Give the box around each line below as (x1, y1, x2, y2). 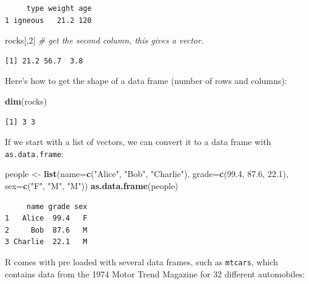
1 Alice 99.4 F (5, 214, 88, 223)
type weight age (26, 4, 92, 13)
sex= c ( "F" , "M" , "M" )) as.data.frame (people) (5, 179, 178, 192)
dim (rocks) (5, 94, 47, 107)
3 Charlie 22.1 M (5, 237, 88, 247)
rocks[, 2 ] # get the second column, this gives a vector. (5, 34, 204, 47)
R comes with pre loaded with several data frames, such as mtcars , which (5, 255, 278, 268)
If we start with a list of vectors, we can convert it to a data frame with (5, 135, 271, 148)
